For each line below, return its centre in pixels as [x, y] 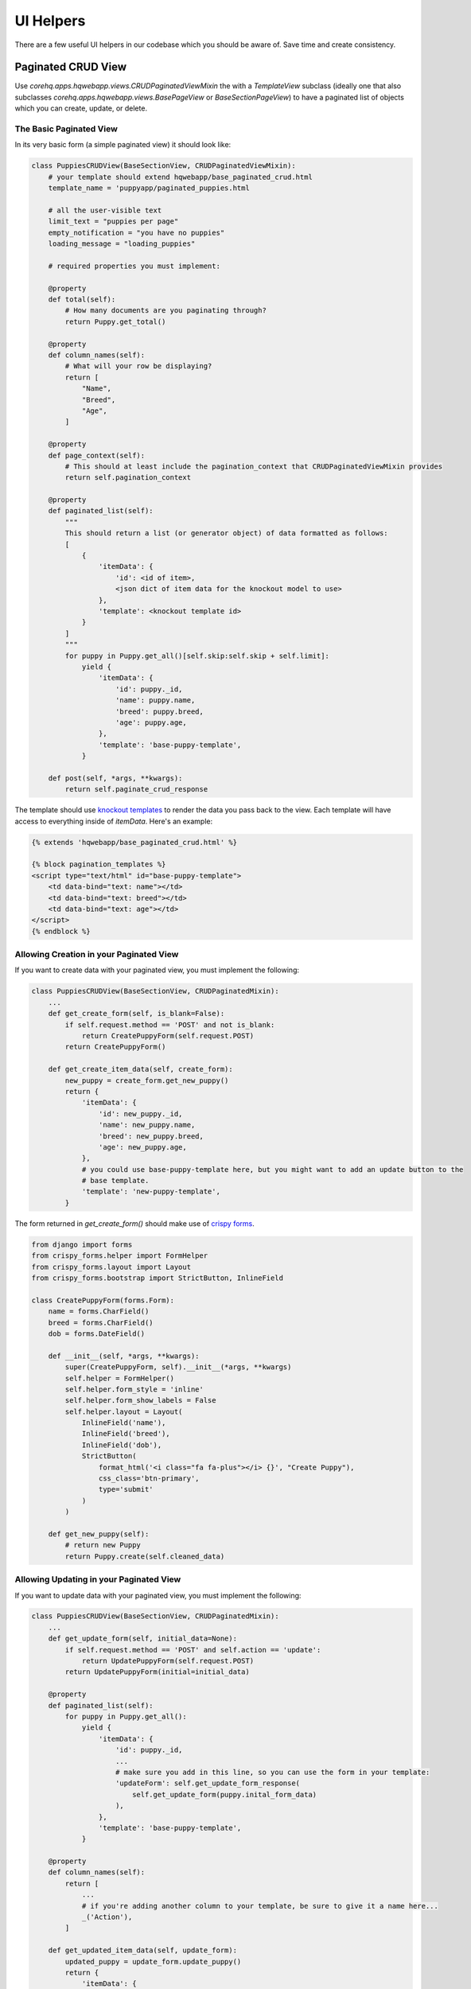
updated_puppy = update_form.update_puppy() [153, 1962]
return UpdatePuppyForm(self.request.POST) [168, 1661]
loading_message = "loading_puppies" [122, 244]
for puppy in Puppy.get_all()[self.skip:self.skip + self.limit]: [197, 656]
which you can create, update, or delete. [81, 108]
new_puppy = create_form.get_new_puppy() [147, 1080]
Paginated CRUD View [71, 67]
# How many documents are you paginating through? [165, 311]
